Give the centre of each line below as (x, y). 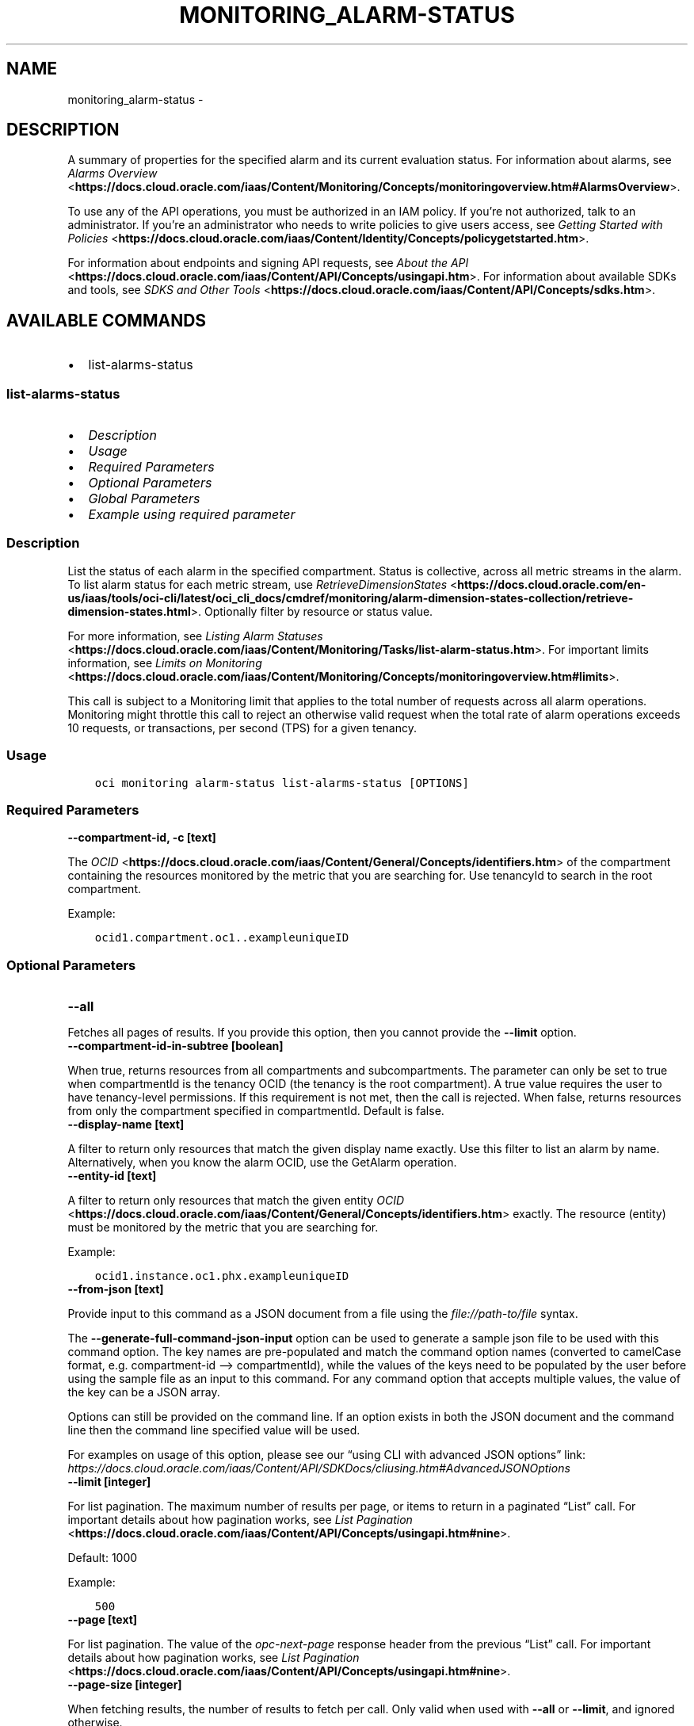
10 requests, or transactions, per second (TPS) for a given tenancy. (242, 727)
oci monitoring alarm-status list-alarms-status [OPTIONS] (282, 783)
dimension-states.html (129, 611)
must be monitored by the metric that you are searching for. (223, 1228)
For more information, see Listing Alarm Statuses (195, 636)
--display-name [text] (126, 1125)
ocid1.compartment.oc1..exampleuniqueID (222, 938)
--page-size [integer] (125, 1685)
